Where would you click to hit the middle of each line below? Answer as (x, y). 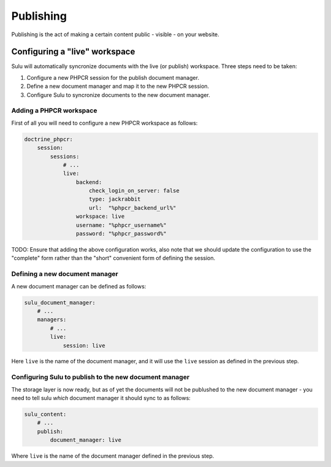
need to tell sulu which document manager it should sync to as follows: (101, 398)
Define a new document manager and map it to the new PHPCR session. (118, 87)
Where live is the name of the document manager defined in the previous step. (113, 456)
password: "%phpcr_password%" (121, 234)
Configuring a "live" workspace (73, 52)
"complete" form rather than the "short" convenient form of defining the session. (113, 258)
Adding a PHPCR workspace (54, 110)
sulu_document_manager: (60, 303)
